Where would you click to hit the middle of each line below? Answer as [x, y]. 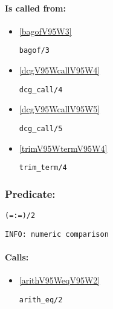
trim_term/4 [43, 168]
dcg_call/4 [41, 90]
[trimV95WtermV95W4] [63, 148]
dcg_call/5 [41, 128]
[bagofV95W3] [45, 31]
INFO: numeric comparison [57, 234]
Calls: [17, 256]
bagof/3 [34, 51]
